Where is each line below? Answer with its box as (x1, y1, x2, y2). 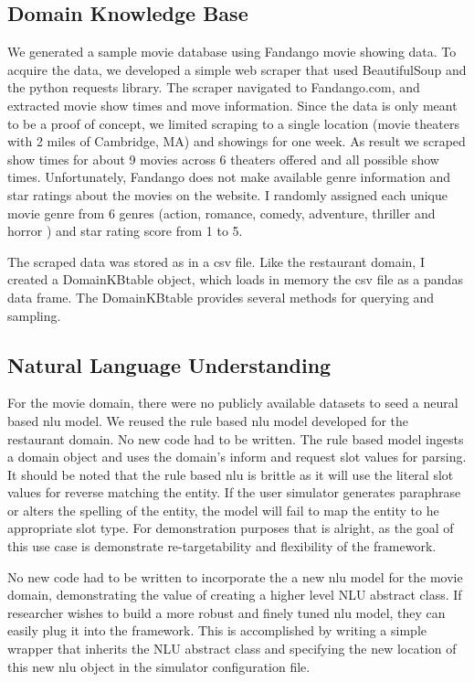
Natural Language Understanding (7, 350, 332, 378)
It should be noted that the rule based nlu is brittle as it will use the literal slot (7, 464, 454, 484)
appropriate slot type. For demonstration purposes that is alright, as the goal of (7, 518, 454, 538)
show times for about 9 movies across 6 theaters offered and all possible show (7, 149, 439, 168)
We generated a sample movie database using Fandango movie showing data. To (7, 42, 457, 61)
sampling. (7, 305, 61, 325)
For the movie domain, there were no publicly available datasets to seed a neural (7, 393, 458, 412)
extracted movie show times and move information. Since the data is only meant (7, 95, 458, 114)
